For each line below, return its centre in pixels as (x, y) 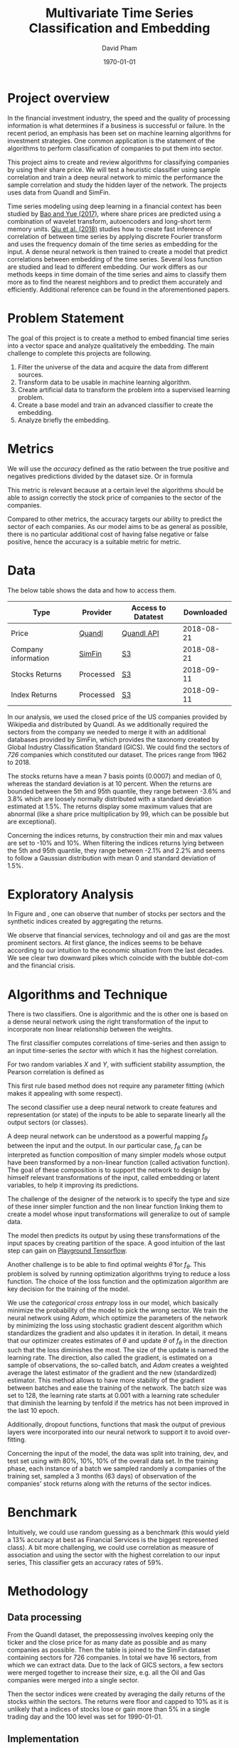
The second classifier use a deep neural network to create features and (112, 1107)
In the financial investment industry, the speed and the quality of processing (119, 118)
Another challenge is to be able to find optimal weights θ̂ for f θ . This (107, 1265)
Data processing (44, 1617)
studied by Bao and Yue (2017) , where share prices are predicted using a (114, 214)
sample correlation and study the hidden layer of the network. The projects (117, 185)
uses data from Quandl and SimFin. (59, 192)
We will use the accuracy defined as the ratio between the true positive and (118, 468)
